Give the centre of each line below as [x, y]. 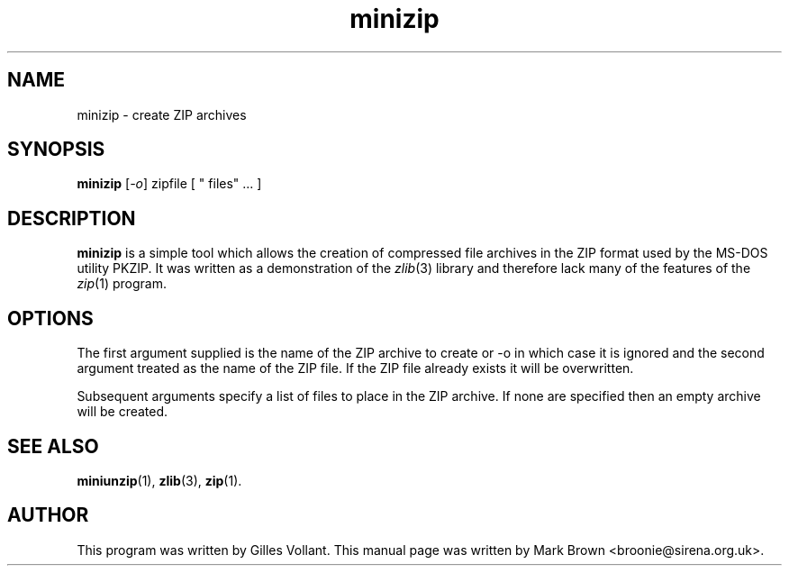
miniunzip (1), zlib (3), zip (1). [159, 480]
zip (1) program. [122, 284]
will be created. [122, 412]
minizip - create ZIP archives [162, 114]
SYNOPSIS [56, 150]
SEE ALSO [53, 446]
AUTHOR [48, 515]
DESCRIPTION [72, 218]
